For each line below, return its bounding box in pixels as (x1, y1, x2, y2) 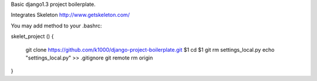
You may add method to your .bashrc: (11, 22, 102, 29)
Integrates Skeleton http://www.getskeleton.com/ (11, 12, 130, 19)
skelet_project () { (11, 33, 54, 40)
